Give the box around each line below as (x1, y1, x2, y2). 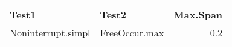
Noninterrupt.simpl (10, 26, 91, 39)
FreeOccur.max (100, 26, 164, 39)
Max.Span (173, 8, 223, 21)
